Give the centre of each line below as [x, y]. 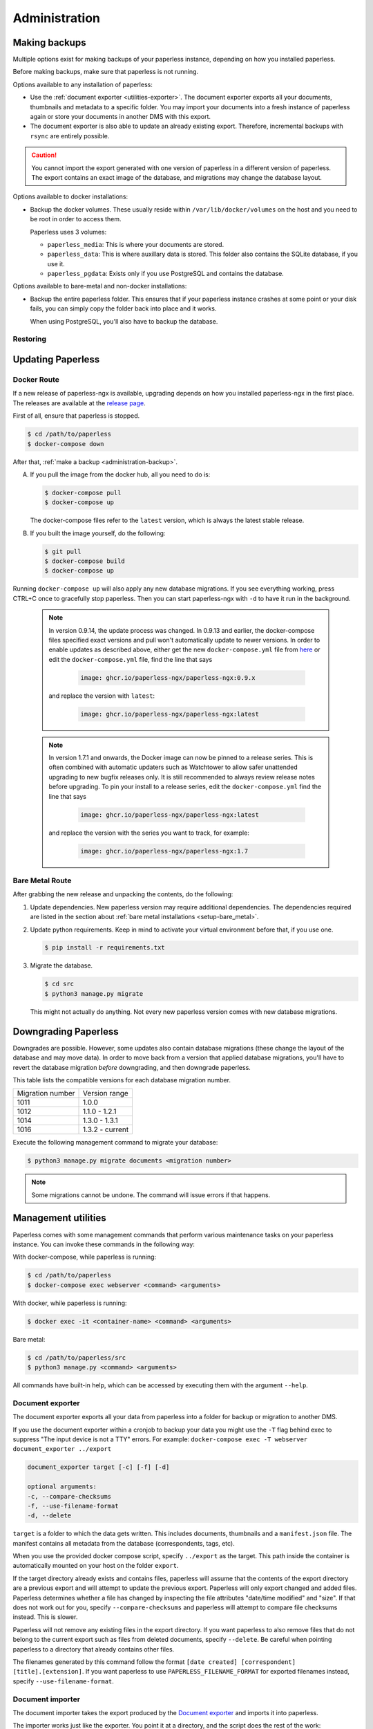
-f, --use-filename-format [73, 1506]
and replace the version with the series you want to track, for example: [149, 833]
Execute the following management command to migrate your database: [115, 1143]
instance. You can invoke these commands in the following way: [104, 1244]
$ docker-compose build [85, 561]
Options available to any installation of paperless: [83, 84]
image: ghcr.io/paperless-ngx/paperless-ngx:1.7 [164, 851]
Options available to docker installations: [70, 196]
